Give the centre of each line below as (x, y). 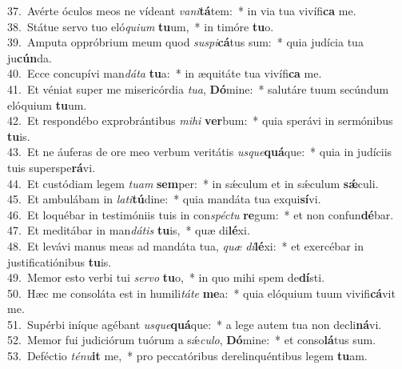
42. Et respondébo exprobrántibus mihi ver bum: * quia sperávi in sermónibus (200, 120)
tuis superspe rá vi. (52, 167)
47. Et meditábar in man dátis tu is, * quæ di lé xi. (129, 230)
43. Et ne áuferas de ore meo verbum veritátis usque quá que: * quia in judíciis (200, 152)
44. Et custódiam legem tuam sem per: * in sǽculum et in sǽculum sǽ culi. (193, 183)
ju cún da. (30, 57)
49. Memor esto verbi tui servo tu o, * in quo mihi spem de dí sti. (166, 277)
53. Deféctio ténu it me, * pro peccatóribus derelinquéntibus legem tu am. (187, 356)
